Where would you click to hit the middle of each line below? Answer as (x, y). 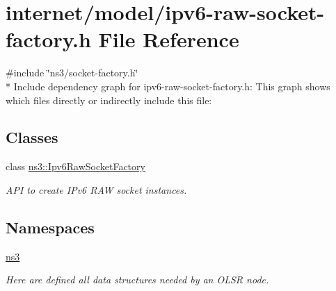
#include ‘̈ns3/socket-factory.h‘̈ (72, 73)
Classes (32, 137)
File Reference (169, 39)
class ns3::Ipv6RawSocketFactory (75, 166)
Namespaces (50, 227)
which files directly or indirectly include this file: (109, 100)
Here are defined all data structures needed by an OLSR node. (137, 280)
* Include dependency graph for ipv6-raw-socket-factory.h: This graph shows (168, 86)
